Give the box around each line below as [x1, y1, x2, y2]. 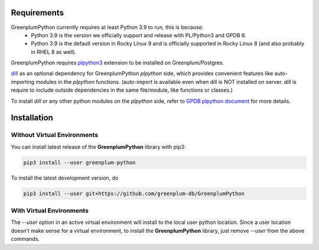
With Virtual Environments [11, 207, 89, 215]
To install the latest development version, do [11, 174, 119, 181]
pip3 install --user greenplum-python [23, 159, 136, 165]
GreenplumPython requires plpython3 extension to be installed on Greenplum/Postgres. [11, 59, 224, 66]
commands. [11, 235, 40, 242]
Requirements [11, 8, 64, 18]
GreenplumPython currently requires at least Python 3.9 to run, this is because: [11, 24, 204, 31]
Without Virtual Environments [11, 131, 99, 139]
